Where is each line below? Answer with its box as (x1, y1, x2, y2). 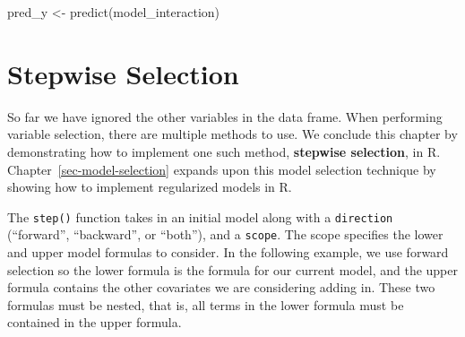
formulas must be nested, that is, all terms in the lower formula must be (7, 295, 404, 314)
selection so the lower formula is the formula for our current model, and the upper (7, 260, 458, 279)
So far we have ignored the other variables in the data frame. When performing (7, 107, 443, 125)
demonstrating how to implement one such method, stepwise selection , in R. (7, 142, 441, 160)
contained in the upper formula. (7, 313, 182, 332)
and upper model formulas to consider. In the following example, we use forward (7, 243, 449, 261)
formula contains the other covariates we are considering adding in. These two (7, 278, 435, 297)
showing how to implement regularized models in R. (7, 177, 292, 196)
